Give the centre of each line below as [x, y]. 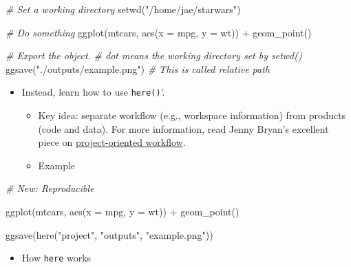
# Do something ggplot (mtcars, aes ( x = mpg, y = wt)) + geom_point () [159, 32]
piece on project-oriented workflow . [112, 142]
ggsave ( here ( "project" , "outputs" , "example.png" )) [109, 234]
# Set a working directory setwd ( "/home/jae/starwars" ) [123, 9]
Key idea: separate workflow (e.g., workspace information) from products [192, 115]
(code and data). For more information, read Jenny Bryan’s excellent [183, 128]
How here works [56, 258]
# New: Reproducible [50, 188]
